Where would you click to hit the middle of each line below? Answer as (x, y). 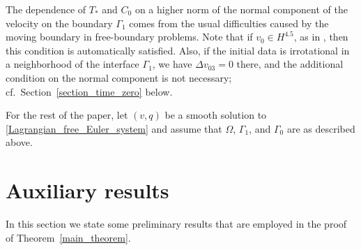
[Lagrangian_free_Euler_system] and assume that (114, 128)
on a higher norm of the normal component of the (241, 9)
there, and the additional (290, 64)
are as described (321, 128)
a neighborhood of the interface (72, 64)
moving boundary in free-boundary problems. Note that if (129, 37)
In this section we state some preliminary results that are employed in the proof (176, 224)
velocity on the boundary (59, 23)
